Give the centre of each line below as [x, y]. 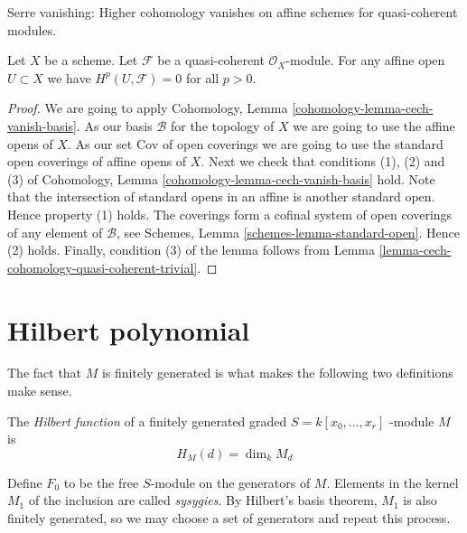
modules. [32, 29]
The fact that [45, 373]
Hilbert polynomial [129, 329]
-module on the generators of [230, 482]
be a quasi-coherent [211, 60]
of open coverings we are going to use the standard [303, 143]
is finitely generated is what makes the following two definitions [277, 373]
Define [25, 482]
